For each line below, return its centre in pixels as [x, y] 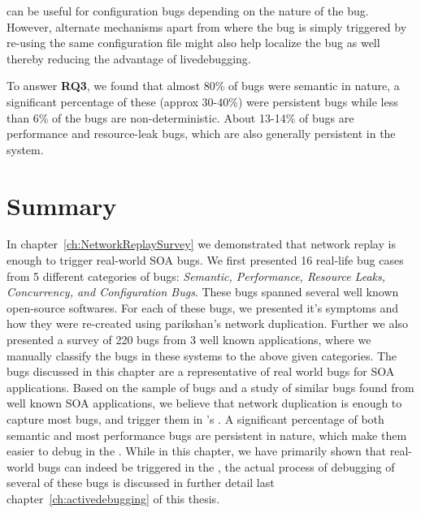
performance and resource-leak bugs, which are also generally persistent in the [201, 134]
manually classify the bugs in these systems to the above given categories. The [202, 355]
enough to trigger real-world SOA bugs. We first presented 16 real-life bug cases [205, 260]
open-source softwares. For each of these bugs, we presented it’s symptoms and [203, 307]
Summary [62, 205]
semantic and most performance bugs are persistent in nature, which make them [207, 435]
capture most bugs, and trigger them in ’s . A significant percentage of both [195, 419]
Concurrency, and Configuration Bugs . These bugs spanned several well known [203, 292]
